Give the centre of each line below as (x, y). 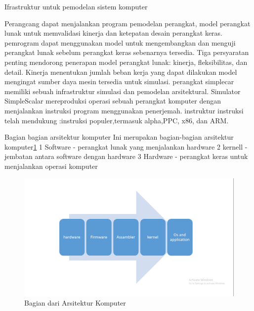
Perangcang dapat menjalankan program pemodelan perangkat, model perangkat (127, 23)
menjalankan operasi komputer (51, 166)
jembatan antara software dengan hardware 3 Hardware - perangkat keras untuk (126, 156)
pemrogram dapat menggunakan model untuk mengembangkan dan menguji (120, 42)
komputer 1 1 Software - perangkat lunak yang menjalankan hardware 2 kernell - (126, 146)
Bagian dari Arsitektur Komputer (75, 303)
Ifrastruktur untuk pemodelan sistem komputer (76, 6)
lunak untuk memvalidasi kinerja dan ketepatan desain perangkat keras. (113, 33)
